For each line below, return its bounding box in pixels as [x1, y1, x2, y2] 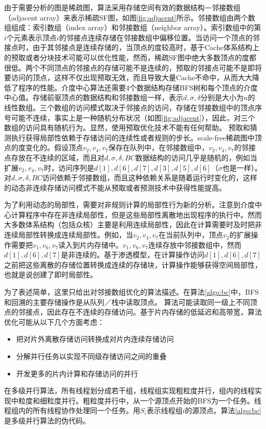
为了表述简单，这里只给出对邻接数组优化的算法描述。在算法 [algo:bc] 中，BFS [4, 287, 259, 297]
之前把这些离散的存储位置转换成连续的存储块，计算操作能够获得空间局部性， [4, 259, 262, 270]
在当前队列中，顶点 [158, 229, 223, 240]
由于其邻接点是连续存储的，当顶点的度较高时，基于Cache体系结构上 [32, 42, 259, 53]
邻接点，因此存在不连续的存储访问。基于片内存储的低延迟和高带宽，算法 [18, 306, 262, 317]
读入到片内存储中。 [58, 239, 123, 250]
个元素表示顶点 [6, 32, 57, 42]
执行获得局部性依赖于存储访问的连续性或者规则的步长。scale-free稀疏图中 [11, 132, 255, 142]
